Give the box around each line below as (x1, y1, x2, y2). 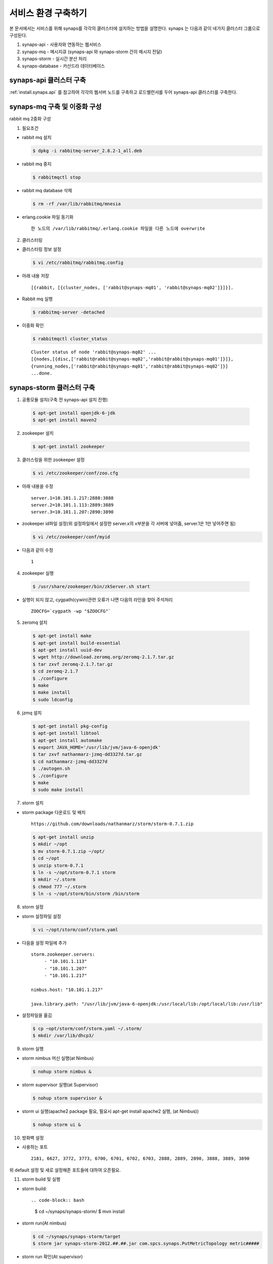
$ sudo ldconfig (32, 697, 73, 702)
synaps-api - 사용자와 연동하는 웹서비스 (22, 41, 102, 48)
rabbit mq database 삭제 (22, 188, 72, 194)
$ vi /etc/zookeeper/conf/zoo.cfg (32, 470, 118, 476)
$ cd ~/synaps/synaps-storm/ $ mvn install (34, 1208, 125, 1214)
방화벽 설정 (22, 1135, 44, 1141)
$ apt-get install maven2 (32, 417, 97, 423)
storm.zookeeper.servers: (31, 951, 96, 957)
